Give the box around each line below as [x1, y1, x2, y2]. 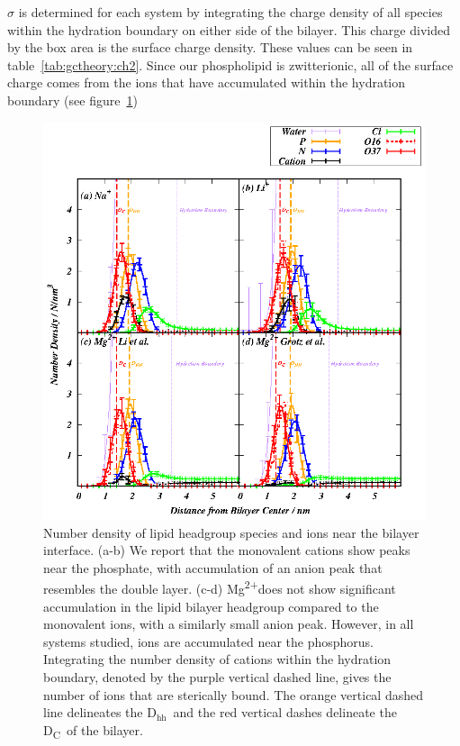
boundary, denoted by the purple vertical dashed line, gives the [43, 667, 392, 686]
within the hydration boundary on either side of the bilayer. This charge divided [7, 20, 450, 39]
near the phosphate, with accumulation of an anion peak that [43, 558, 383, 577]
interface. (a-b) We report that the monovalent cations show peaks [43, 541, 410, 559]
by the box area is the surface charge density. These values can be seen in [7, 38, 413, 57]
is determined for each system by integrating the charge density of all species [18, 3, 443, 21]
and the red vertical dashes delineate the [173, 703, 397, 722]
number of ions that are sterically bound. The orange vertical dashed [43, 685, 424, 704]
